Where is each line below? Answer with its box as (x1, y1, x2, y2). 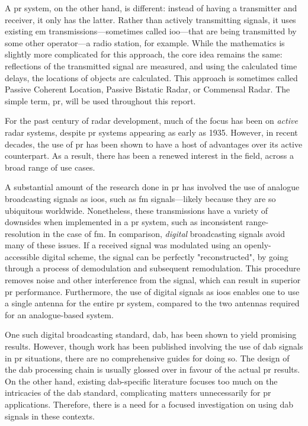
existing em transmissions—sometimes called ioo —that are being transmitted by (5, 25, 297, 37)
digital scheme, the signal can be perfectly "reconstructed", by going (42, 250, 288, 262)
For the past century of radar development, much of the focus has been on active (5, 114, 298, 127)
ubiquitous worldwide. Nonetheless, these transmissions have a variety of (5, 204, 268, 216)
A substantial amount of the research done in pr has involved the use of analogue (5, 181, 300, 193)
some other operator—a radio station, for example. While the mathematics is (5, 36, 285, 49)
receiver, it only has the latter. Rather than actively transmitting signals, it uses (5, 13, 296, 25)
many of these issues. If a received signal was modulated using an (5, 239, 242, 251)
